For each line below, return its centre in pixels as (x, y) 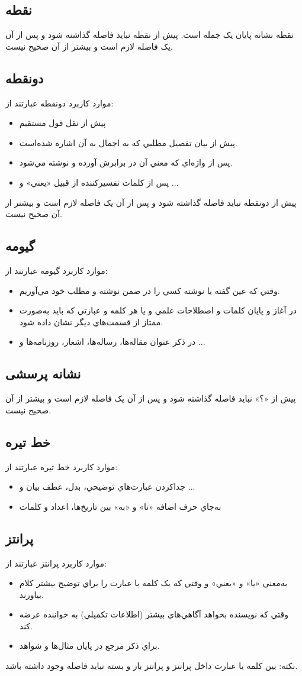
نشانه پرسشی (43, 373)
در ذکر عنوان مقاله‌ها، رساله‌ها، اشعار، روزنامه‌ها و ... (112, 342)
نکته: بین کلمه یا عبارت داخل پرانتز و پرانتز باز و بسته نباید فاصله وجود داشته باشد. (152, 666)
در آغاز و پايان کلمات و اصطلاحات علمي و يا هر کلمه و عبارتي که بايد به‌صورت (158, 310)
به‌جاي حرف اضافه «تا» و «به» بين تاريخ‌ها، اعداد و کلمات (120, 506)
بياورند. (31, 594)
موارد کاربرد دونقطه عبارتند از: (60, 103)
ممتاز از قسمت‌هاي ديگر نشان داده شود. (91, 321)
